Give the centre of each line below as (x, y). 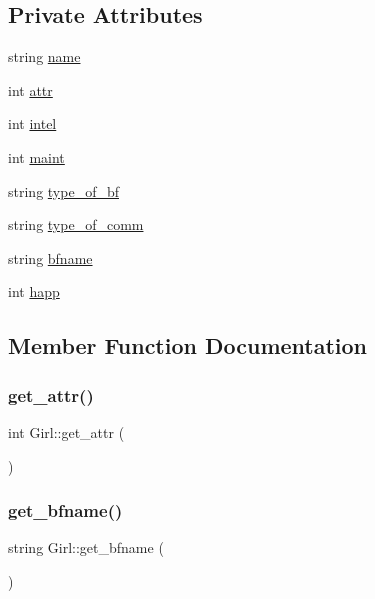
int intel (32, 123)
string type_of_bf (63, 190)
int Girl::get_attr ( (66, 431)
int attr (30, 89)
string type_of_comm (76, 224)
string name (44, 56)
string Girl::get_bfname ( (86, 547)
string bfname (50, 257)
